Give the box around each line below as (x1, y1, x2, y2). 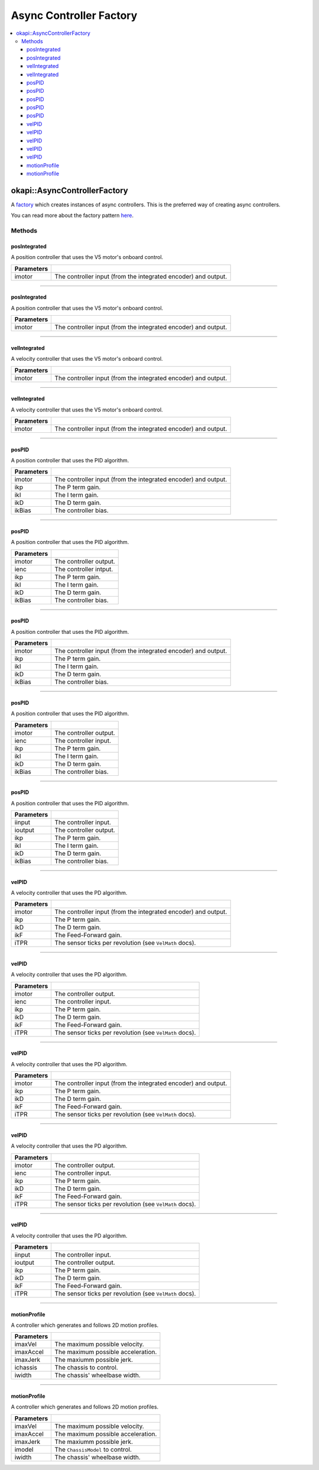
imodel (14, 1445, 34, 1453)
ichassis (14, 1364, 38, 1372)
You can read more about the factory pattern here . (11, 212, 134, 219)
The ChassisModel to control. (54, 1445, 132, 1453)
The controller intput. (54, 565, 113, 573)
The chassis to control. (54, 1364, 118, 1372)
